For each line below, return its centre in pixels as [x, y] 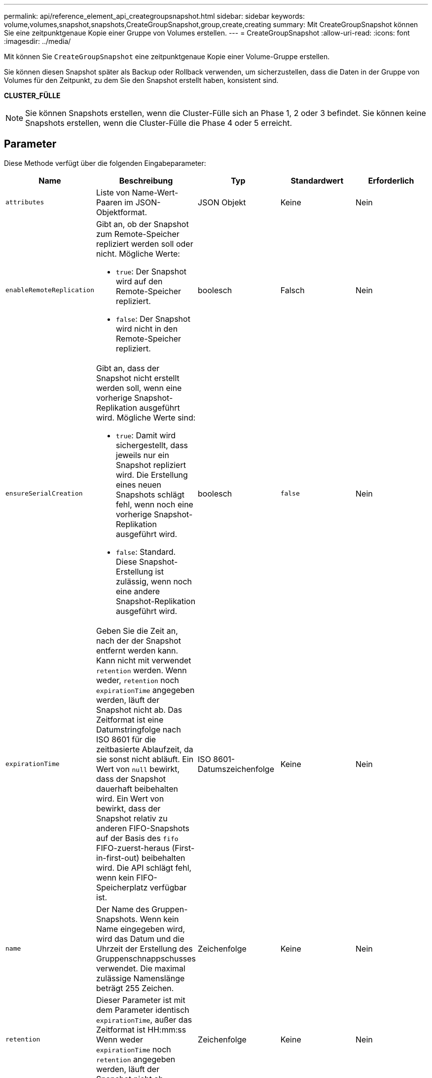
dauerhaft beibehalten [137, 789]
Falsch [292, 290]
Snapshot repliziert [151, 465]
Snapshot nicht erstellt [138, 378]
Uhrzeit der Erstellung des [144, 948]
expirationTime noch [134, 1049]
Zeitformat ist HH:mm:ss [141, 1029]
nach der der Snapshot [139, 640]
